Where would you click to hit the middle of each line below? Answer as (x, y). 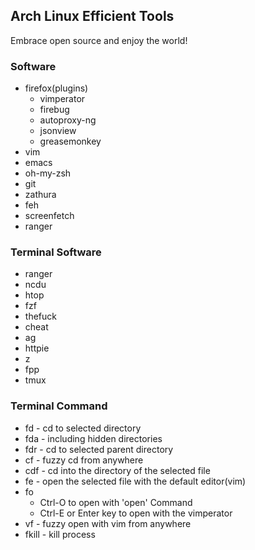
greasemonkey (70, 141)
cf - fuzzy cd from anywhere (84, 460)
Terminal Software (56, 252)
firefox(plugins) (56, 88)
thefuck (40, 316)
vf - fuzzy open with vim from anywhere (108, 523)
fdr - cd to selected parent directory (99, 449)
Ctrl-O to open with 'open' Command (116, 502)
